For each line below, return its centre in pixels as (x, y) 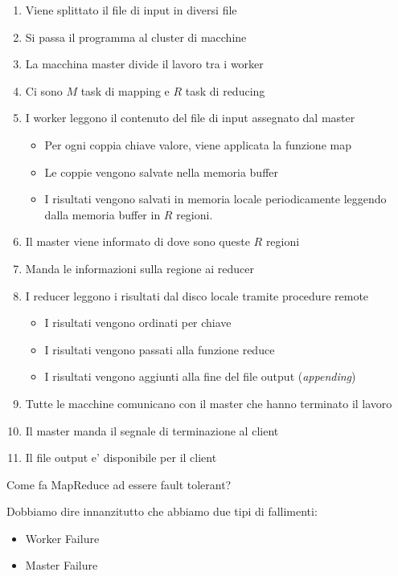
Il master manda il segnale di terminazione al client (152, 430)
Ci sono (44, 90)
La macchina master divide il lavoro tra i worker (144, 64)
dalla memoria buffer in (103, 214)
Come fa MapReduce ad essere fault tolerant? (119, 484)
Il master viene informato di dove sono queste (137, 241)
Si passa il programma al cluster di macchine (136, 37)
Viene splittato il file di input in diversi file (131, 10)
